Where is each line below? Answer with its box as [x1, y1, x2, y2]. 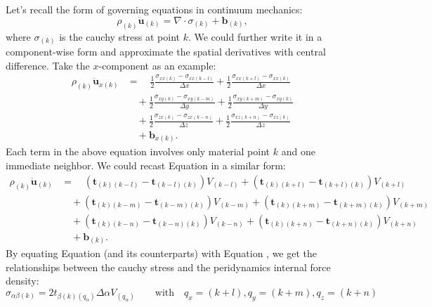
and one [281, 144, 315, 159]
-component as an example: [98, 58, 216, 72]
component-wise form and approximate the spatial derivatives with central [6, 44, 326, 59]
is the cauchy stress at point [59, 29, 180, 44]
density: [6, 273, 39, 288]
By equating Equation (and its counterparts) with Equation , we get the [6, 246, 318, 261]
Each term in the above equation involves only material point [6, 144, 270, 159]
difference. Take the [6, 58, 90, 72]
